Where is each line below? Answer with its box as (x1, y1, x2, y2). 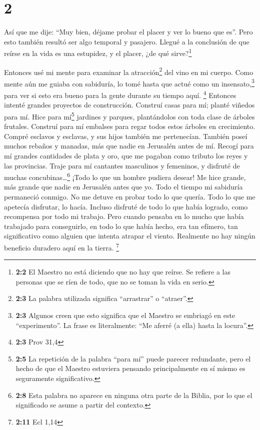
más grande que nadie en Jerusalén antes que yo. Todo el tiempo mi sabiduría (4, 181, 243, 192)
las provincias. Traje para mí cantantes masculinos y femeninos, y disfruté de (4, 160, 240, 170)
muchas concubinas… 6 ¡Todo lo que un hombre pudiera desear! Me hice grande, (4, 170, 246, 182)
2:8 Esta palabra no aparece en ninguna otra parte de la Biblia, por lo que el (15, 389, 252, 400)
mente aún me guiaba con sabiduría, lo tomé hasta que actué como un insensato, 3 (4, 76, 254, 88)
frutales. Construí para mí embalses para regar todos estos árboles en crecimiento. (4, 121, 255, 131)
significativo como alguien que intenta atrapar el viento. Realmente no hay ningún (4, 230, 255, 241)
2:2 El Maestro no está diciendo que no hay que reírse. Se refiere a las (15, 266, 230, 277)
